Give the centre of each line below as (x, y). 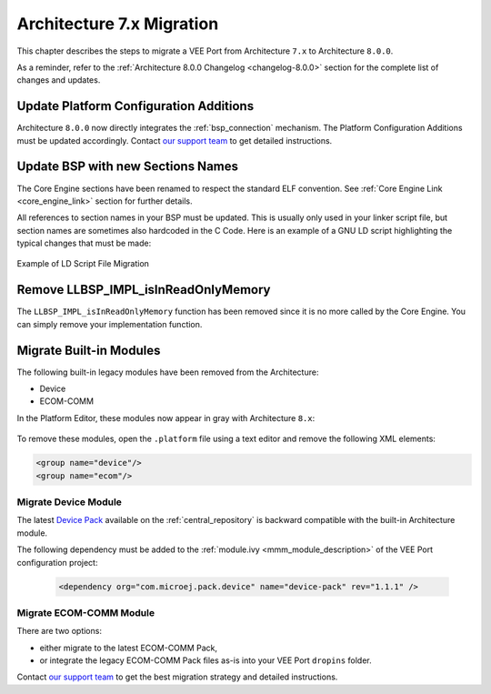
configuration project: (57, 562)
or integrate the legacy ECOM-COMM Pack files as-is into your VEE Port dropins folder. (205, 660)
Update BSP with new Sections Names (128, 167)
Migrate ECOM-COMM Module (85, 612)
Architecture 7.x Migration (118, 24)
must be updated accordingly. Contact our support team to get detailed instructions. (175, 140)
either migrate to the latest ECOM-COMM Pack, (129, 648)
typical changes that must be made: (84, 243)
